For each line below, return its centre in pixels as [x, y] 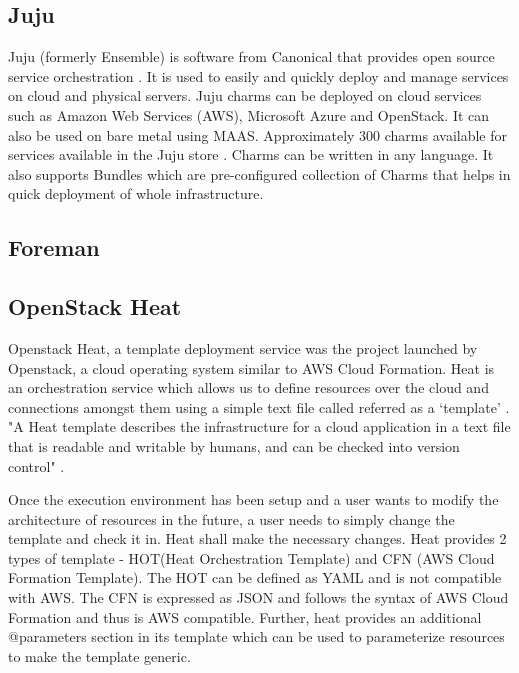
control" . [36, 465]
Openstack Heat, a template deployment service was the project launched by [243, 347]
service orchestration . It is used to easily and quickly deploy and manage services [258, 75]
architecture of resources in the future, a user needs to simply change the [231, 518]
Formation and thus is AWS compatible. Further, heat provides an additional [245, 616]
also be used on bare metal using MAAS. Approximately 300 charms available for [258, 134]
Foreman [54, 247]
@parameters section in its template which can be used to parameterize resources [256, 636]
